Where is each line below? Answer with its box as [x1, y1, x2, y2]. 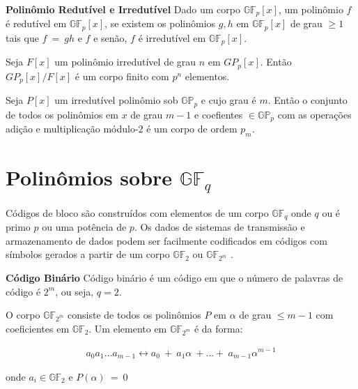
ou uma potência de [42, 220, 127, 234]
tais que [6, 30, 39, 45]
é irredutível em [138, 30, 206, 45]
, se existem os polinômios [104, 16, 216, 31]
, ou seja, [55, 284, 94, 298]
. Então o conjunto [267, 93, 348, 107]
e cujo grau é [201, 93, 256, 107]
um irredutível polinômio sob [54, 93, 178, 107]
